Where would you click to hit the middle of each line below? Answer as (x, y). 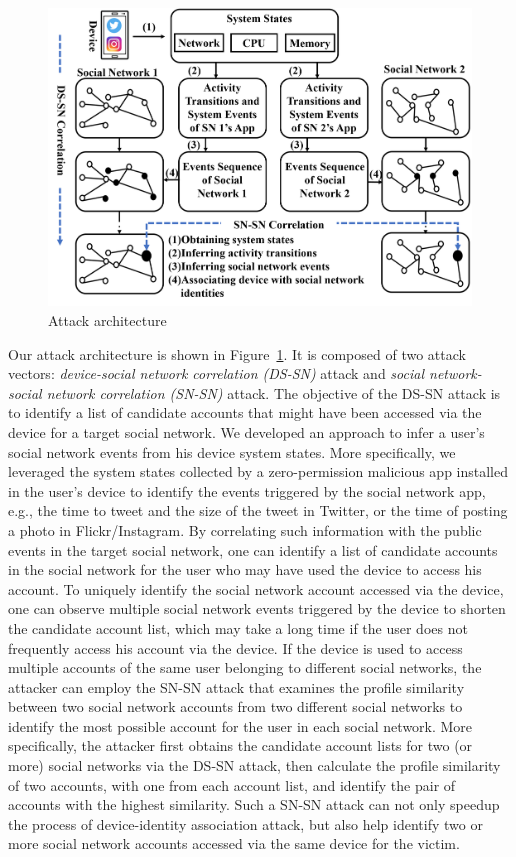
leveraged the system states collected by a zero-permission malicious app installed (258, 471)
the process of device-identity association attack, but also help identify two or (245, 823)
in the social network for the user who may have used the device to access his (245, 569)
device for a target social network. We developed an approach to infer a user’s (246, 431)
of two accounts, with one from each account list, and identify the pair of (232, 784)
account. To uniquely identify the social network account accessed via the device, (256, 588)
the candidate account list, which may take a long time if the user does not (238, 627)
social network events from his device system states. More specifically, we (232, 451)
